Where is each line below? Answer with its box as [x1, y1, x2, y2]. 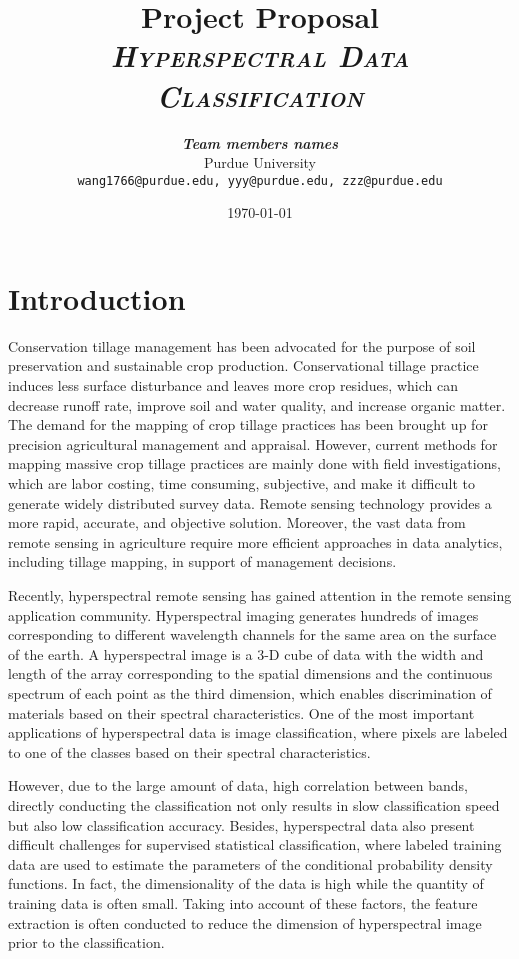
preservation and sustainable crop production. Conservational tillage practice [8, 355, 479, 376]
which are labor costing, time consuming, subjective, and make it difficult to [8, 473, 475, 494]
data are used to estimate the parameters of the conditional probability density [8, 853, 493, 874]
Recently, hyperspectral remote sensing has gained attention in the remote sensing [8, 585, 512, 605]
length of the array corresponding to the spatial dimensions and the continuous [8, 663, 493, 684]
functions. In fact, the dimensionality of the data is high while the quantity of [8, 873, 484, 894]
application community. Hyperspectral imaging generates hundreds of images [8, 604, 479, 625]
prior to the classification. [8, 932, 165, 953]
